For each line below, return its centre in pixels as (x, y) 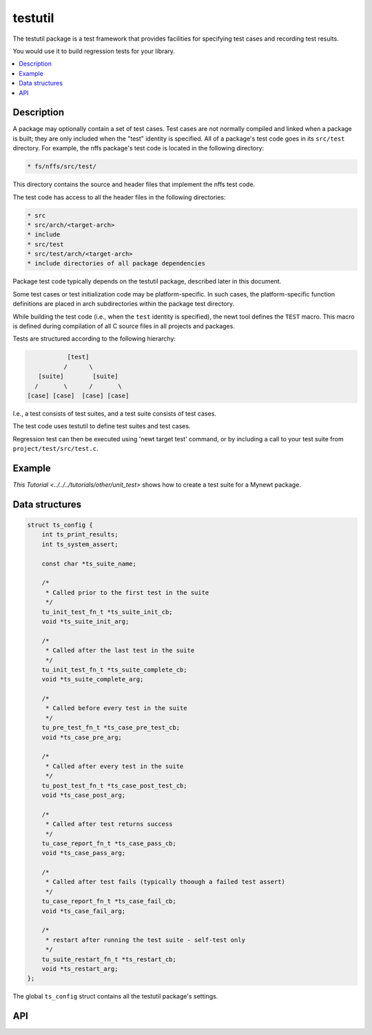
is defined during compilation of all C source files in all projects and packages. (124, 326)
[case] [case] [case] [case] (78, 395)
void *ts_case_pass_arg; (84, 853)
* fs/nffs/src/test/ (62, 167)
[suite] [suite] (78, 376)
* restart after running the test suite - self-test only (145, 940)
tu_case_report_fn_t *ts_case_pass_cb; (109, 843)
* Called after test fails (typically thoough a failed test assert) (165, 882)
